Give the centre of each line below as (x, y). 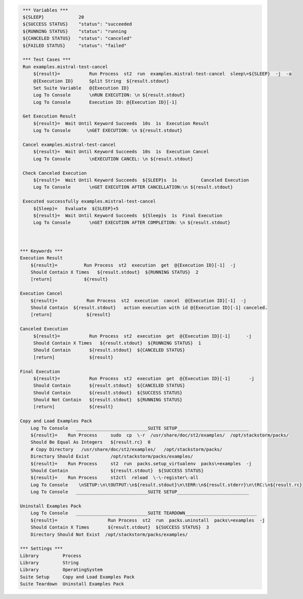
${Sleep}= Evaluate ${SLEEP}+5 (76, 208)
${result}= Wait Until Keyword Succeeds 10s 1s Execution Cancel (121, 152)
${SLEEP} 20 (54, 17)
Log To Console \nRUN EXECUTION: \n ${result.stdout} (109, 95)
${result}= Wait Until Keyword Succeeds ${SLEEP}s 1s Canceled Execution (141, 180)
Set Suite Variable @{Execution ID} (81, 88)
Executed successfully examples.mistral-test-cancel (89, 202)
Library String (49, 563)
